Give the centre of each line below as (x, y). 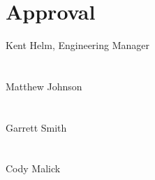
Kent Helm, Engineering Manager (78, 45)
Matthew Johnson (44, 86)
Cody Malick (33, 168)
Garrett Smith (36, 127)
